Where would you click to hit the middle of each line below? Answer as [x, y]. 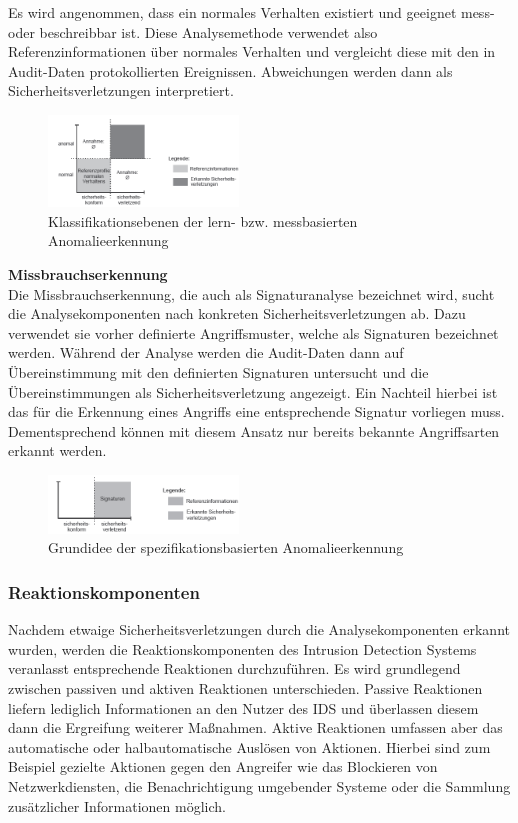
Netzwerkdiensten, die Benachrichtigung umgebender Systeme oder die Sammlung [259, 785]
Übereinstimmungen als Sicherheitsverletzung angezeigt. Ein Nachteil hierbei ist [253, 391]
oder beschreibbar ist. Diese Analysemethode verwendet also [193, 31]
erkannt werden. [57, 450]
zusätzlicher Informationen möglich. [117, 805]
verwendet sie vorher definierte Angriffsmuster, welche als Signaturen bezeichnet [253, 332]
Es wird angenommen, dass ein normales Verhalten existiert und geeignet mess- [251, 12]
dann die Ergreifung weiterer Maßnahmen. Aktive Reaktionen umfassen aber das [255, 727]
